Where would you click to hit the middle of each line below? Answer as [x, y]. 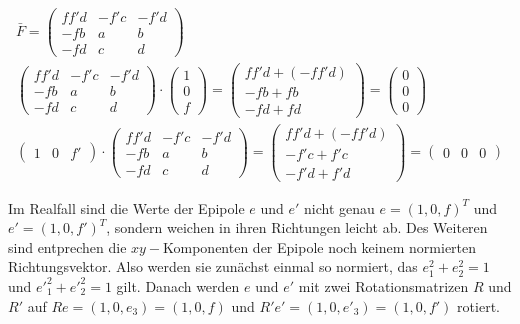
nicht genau [339, 207]
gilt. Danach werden [178, 285]
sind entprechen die [67, 246]
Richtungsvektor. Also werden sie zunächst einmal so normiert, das [213, 266]
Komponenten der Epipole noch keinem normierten [320, 246]
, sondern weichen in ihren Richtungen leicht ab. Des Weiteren [297, 227]
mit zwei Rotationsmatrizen [383, 285]
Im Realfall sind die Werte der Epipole [126, 207]
